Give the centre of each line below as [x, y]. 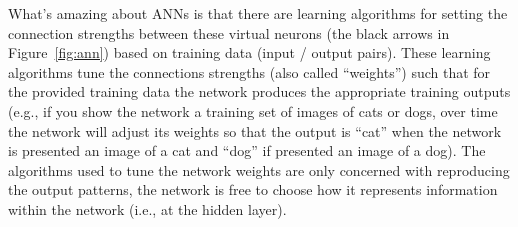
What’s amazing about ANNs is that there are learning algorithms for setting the [258, 13]
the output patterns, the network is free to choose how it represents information [253, 189]
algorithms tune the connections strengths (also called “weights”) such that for [249, 71]
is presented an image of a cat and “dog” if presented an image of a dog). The [247, 150]
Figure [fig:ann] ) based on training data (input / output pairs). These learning [249, 52]
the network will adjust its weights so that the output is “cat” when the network [255, 130]
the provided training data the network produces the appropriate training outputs [259, 91]
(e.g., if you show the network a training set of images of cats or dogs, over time [253, 110]
